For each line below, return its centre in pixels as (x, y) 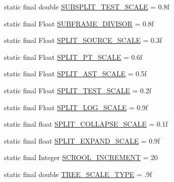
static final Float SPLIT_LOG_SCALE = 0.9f (76, 107)
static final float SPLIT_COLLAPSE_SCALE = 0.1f (86, 124)
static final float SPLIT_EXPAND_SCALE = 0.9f (82, 140)
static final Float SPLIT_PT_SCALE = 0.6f (73, 57)
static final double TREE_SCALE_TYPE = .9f (78, 174)
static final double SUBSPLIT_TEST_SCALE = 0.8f (87, 6)
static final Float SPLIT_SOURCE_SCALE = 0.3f (83, 40)
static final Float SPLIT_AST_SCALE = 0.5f (76, 74)
